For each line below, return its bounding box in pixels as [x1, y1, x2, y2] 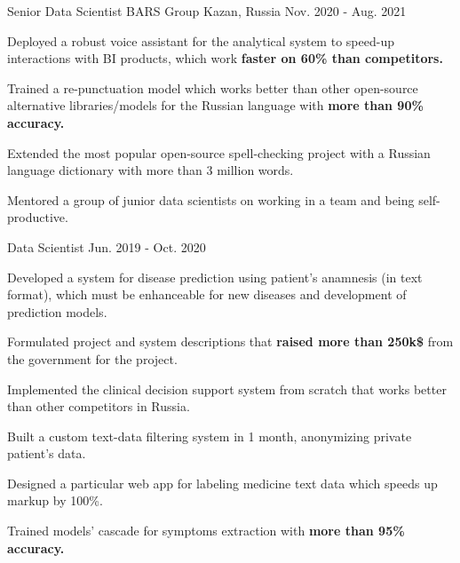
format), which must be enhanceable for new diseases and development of [7, 285, 407, 304]
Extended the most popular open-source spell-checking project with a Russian [7, 143, 431, 162]
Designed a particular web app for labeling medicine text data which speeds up [7, 473, 438, 492]
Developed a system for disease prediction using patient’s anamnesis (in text [7, 267, 423, 286]
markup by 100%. [7, 491, 103, 510]
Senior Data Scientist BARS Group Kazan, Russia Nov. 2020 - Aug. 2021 [7, 2, 407, 20]
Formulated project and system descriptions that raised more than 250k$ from [7, 332, 454, 351]
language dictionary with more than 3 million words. [7, 161, 294, 179]
